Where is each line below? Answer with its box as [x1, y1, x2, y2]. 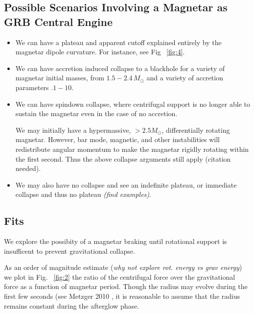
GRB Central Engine [4, 14, 113, 29]
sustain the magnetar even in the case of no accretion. [15, 108, 178, 119]
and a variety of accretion [146, 72, 223, 83]
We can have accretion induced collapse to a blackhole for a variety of [15, 63, 225, 73]
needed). [15, 163, 41, 173]
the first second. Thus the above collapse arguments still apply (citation [15, 153, 231, 164]
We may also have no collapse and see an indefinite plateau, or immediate [15, 179, 237, 190]
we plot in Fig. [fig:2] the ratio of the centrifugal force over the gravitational [4, 271, 235, 282]
